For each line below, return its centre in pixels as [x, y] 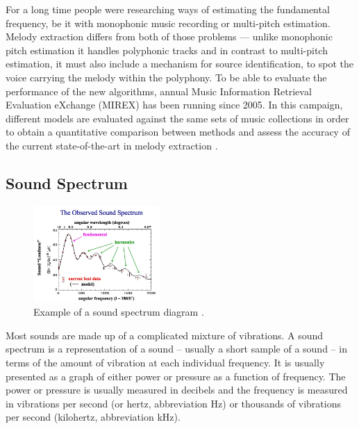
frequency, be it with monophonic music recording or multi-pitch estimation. [168, 23]
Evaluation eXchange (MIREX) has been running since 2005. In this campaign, [174, 105]
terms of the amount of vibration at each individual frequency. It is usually [165, 363]
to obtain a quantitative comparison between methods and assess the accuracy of [178, 132]
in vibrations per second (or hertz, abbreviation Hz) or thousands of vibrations [173, 403]
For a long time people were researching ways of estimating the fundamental [168, 9]
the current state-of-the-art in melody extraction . [112, 145]
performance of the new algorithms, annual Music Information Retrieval [159, 91]
